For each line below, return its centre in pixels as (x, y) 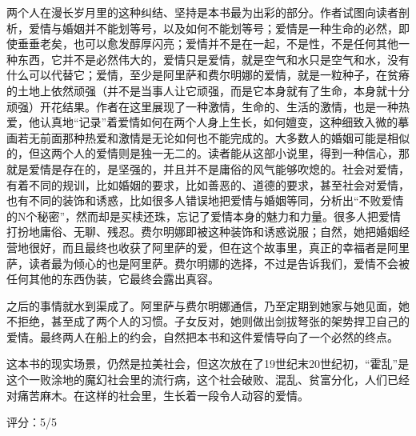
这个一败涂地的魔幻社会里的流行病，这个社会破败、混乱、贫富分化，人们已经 (208, 380)
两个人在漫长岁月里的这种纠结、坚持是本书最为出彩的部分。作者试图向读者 (202, 12)
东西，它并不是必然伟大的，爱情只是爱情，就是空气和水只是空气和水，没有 (213, 59)
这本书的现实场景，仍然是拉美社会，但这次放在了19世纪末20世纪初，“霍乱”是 (208, 364)
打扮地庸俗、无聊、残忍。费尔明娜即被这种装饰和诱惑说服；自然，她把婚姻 (202, 232)
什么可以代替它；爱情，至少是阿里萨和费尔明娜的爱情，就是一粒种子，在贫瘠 (208, 75)
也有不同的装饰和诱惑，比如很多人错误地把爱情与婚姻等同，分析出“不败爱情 (205, 200)
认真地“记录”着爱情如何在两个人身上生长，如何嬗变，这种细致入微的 (219, 122)
